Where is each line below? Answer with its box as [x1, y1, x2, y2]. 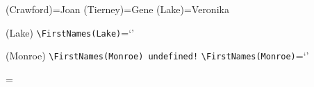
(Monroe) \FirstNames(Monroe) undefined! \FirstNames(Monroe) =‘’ [6, 48, 309, 63]
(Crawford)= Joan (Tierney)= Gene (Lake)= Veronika [6, 2, 229, 16]
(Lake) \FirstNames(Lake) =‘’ [6, 25, 134, 39]
